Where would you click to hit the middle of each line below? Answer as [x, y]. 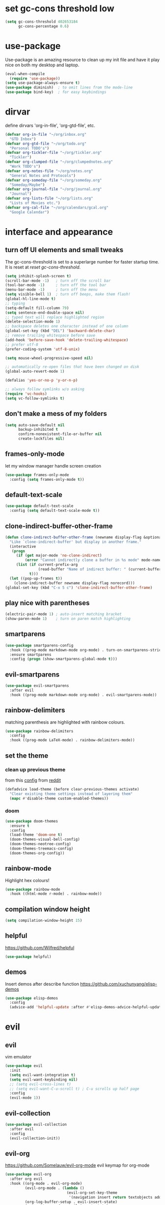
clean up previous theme [35, 769]
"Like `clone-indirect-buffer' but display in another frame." [75, 542]
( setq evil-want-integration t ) [43, 1075]
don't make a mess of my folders [56, 414]
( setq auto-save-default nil [35, 425]
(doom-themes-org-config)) [37, 853]
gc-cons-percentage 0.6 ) [43, 26]
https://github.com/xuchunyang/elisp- [119, 984]
